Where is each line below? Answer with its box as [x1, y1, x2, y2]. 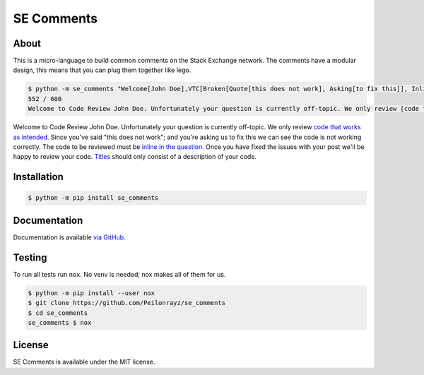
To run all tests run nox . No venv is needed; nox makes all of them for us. [13, 270, 226, 278]
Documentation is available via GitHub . [13, 233, 126, 242]
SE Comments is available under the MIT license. [13, 357, 155, 367]
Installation [13, 171, 64, 183]
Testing [13, 251, 47, 263]
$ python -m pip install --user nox [28, 289, 155, 297]
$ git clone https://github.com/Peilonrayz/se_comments [28, 299, 226, 307]
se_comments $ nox [28, 319, 92, 326]
